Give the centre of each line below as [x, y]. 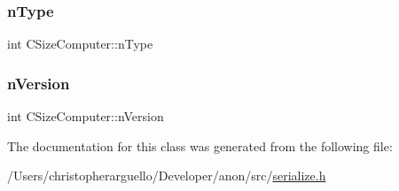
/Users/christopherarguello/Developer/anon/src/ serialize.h [167, 176]
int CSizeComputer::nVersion [86, 116]
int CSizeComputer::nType [80, 44]
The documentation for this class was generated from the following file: [200, 145]
